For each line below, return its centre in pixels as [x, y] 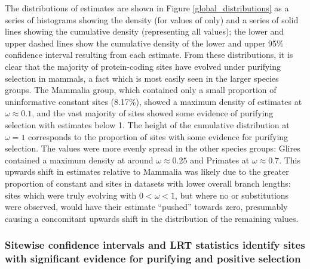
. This [290, 160]
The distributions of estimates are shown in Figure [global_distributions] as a [147, 8]
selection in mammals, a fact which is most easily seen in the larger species [142, 78]
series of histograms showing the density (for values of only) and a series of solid [152, 19]
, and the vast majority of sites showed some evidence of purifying [153, 113]
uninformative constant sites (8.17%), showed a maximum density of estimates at [154, 101]
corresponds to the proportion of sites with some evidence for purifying [158, 136]
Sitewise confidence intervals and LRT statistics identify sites [155, 245]
